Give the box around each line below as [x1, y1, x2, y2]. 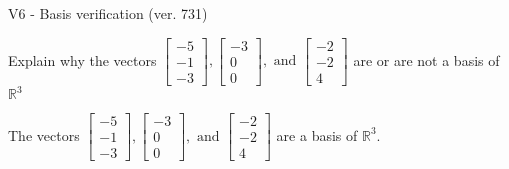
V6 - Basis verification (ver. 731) [8, 3, 208, 23]
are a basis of [276, 124, 358, 145]
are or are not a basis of [353, 49, 500, 70]
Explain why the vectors [8, 49, 157, 70]
